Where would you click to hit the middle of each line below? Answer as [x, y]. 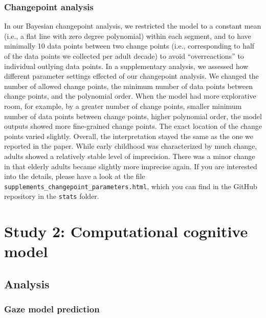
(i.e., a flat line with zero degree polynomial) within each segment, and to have [128, 36]
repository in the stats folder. [52, 196]
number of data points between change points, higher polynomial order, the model [133, 116]
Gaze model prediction [52, 309]
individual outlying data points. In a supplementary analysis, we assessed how [126, 66]
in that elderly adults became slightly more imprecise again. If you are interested [131, 166]
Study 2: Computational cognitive [126, 231]
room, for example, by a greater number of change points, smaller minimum [123, 106]
